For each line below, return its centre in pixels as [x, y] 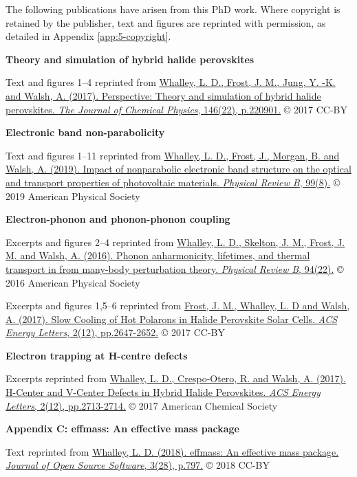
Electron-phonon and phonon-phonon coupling [118, 219]
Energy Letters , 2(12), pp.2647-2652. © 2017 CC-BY [115, 332]
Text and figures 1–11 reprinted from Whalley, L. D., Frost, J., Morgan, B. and [173, 155]
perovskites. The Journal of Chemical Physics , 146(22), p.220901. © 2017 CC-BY [176, 109]
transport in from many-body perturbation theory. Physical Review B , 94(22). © [175, 268]
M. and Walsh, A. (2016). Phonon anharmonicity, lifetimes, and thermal [158, 255]
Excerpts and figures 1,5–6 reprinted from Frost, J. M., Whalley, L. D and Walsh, [178, 306]
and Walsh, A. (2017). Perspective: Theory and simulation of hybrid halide [163, 95]
